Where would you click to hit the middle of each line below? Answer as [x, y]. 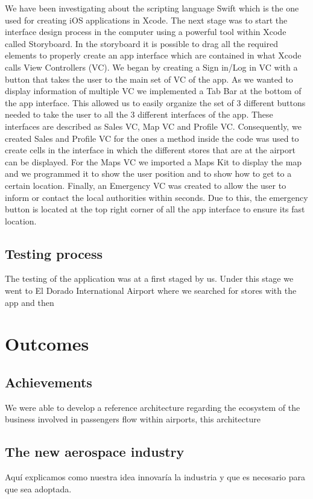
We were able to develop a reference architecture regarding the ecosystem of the [153, 407]
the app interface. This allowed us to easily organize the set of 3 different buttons [155, 102]
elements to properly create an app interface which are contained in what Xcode [153, 55]
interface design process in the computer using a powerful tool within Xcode [146, 32]
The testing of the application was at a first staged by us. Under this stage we [149, 278]
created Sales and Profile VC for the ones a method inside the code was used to [152, 138]
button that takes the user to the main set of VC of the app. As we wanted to [149, 79]
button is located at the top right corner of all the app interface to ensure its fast [155, 209]
